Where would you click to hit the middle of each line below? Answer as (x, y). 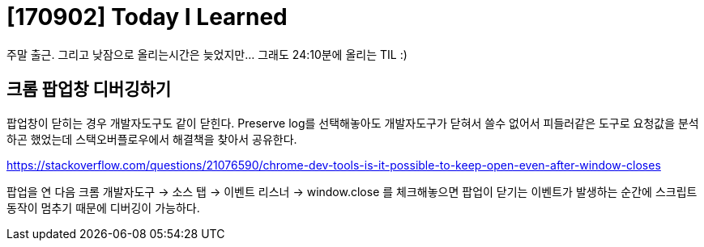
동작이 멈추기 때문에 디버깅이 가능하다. (103, 207)
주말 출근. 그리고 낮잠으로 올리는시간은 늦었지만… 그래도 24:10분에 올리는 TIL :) (207, 54)
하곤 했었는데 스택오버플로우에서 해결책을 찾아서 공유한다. (152, 139)
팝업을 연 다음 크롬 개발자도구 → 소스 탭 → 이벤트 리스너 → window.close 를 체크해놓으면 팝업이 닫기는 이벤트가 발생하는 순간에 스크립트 (352, 191)
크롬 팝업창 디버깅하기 (89, 90)
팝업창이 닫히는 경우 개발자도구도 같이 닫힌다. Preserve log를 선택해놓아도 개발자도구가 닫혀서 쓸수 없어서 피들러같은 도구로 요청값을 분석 (353, 123)
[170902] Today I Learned (147, 17)
